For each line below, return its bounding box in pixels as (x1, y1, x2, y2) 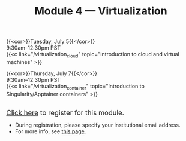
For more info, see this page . (14, 127, 86, 135)
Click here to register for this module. (6, 108, 125, 117)
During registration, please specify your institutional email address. (14, 121, 181, 128)
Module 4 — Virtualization (34, 4, 167, 18)
